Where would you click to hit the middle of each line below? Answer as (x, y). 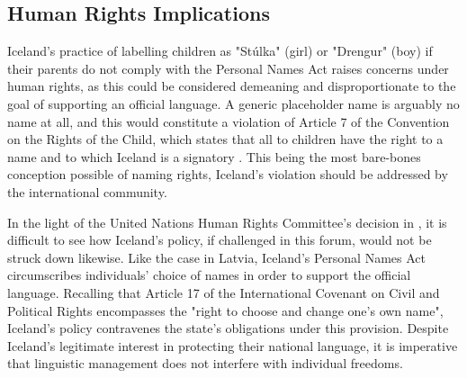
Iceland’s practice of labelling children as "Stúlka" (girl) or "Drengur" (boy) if (220, 51)
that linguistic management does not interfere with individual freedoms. (205, 363)
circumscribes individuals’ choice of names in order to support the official (209, 275)
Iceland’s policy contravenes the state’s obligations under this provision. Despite (228, 328)
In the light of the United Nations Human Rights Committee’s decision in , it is (227, 222)
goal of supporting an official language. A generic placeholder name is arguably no (233, 103)
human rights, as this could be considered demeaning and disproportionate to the (232, 86)
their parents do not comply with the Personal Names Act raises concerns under (228, 68)
